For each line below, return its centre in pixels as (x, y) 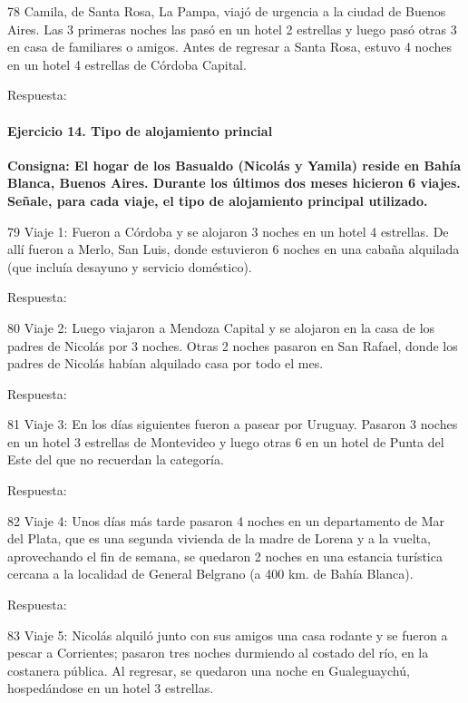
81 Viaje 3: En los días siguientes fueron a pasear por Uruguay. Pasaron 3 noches (233, 424)
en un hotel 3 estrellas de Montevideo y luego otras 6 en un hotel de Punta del (226, 441)
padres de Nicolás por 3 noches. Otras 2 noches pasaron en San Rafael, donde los (233, 345)
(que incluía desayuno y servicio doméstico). (130, 266)
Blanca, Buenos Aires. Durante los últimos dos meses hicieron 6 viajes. (234, 183)
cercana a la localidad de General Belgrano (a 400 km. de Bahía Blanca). (210, 574)
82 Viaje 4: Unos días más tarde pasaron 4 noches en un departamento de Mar (226, 520)
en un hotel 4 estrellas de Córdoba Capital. (127, 64)
